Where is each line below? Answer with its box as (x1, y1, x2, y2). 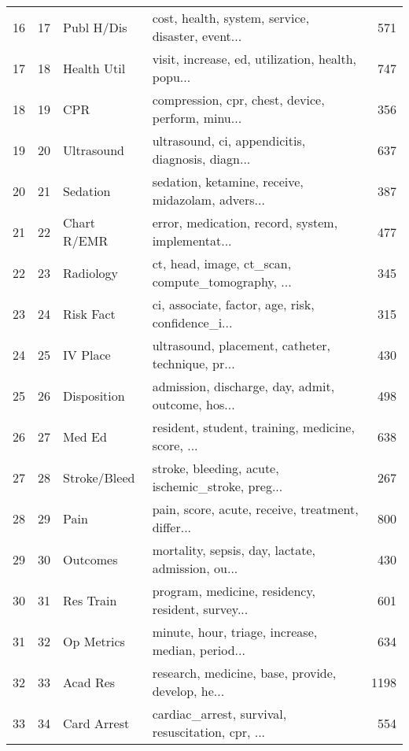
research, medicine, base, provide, (152, 664, 337, 682)
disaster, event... (152, 27, 242, 45)
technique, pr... (152, 354, 235, 372)
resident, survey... (152, 600, 249, 618)
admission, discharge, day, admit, (152, 377, 335, 395)
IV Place (63, 345, 111, 364)
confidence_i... (152, 313, 233, 331)
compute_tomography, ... (152, 272, 292, 290)
